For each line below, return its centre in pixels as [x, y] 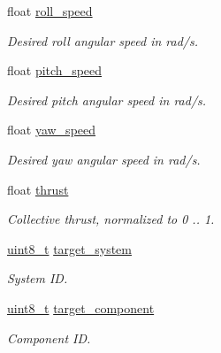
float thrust [38, 189]
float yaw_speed [52, 130]
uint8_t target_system [69, 248]
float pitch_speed [55, 70]
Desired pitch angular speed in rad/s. [107, 100]
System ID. [38, 278]
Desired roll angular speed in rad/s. [103, 40]
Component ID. [49, 338]
